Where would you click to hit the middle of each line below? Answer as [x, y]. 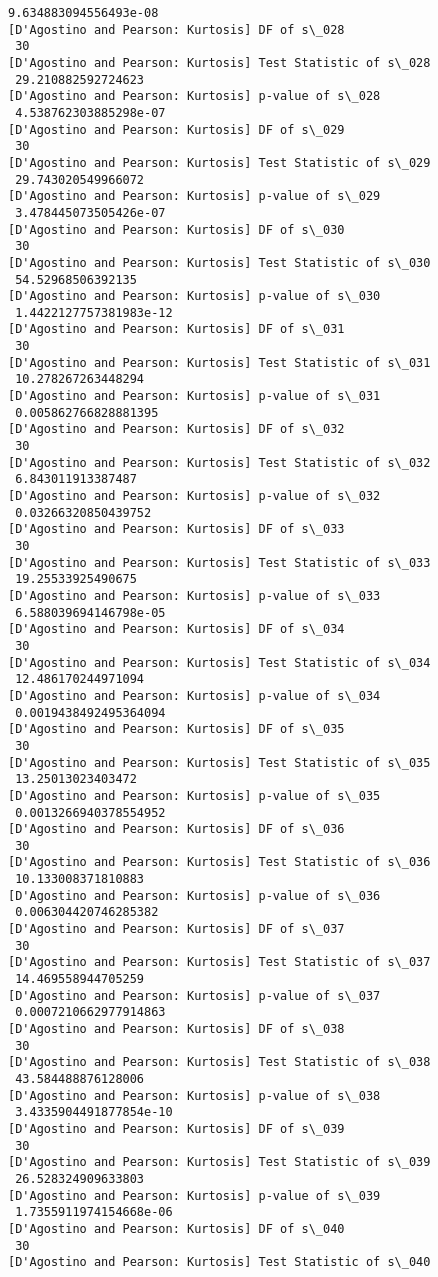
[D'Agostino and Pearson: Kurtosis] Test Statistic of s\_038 [219, 1062]
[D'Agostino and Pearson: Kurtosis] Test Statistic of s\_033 [219, 562]
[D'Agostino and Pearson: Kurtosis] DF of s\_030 [176, 229]
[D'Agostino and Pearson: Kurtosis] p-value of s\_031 [194, 396]
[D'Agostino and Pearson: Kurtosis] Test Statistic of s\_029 [219, 162]
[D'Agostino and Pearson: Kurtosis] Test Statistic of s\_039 [219, 1162]
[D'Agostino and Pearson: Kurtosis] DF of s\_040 [176, 1228]
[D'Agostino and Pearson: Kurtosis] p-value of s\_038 [194, 1095]
